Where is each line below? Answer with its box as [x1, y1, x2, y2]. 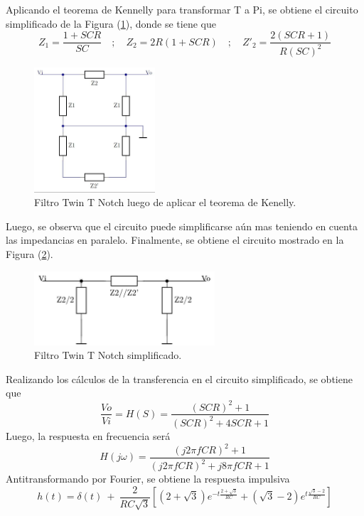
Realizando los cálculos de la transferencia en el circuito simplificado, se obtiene [6, 371, 353, 386]
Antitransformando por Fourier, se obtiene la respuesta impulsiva [6, 471, 290, 486]
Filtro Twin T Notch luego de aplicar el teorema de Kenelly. [34, 195, 296, 210]
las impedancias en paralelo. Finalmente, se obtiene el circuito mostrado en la [6, 232, 344, 247]
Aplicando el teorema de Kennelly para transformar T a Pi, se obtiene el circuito [6, 2, 358, 16]
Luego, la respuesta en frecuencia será [6, 428, 171, 443]
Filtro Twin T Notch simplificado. [34, 348, 182, 362]
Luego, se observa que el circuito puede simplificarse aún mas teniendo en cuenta [6, 218, 358, 233]
